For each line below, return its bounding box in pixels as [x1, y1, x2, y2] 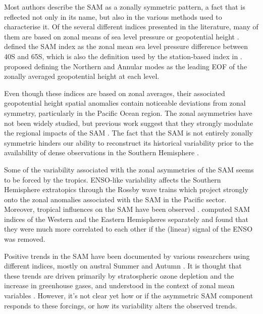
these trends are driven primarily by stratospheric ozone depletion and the [4, 270, 234, 281]
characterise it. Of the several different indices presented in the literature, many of [4, 21, 258, 32]
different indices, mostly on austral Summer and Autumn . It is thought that [4, 260, 242, 271]
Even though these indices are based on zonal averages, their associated [4, 87, 225, 98]
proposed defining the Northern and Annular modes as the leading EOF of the [4, 61, 247, 71]
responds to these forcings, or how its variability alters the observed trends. [4, 300, 237, 310]
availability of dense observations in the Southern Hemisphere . [4, 147, 199, 158]
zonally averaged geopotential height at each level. [4, 71, 160, 81]
